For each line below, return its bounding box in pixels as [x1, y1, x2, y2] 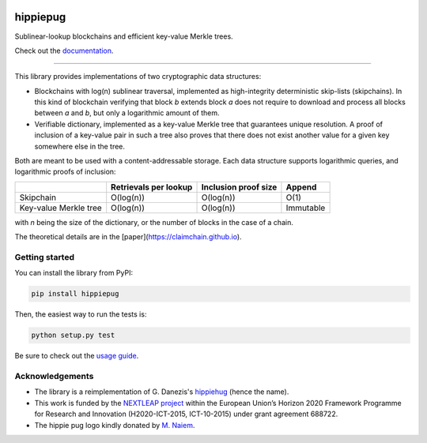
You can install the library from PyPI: [14, 268, 134, 278]
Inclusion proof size [201, 182, 278, 193]
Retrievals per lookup [111, 182, 193, 193]
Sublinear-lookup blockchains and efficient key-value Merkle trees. [14, 32, 233, 41]
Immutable [285, 202, 326, 213]
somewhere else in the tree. [34, 141, 126, 151]
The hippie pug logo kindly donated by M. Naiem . [34, 420, 195, 430]
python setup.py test [31, 331, 115, 340]
